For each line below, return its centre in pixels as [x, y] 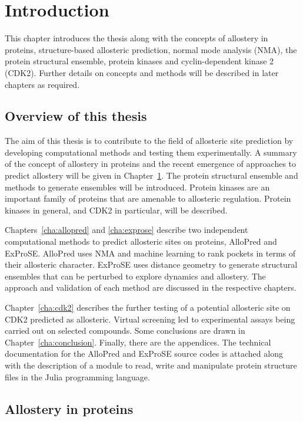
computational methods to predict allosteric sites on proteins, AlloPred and [141, 241]
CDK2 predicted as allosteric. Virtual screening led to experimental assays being [150, 319]
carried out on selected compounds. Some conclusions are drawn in [125, 330]
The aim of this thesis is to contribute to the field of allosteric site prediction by [149, 141]
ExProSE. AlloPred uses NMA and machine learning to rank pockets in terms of [150, 253]
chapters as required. [42, 84]
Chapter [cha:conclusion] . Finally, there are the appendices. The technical [138, 342]
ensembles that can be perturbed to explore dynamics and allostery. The [135, 276]
